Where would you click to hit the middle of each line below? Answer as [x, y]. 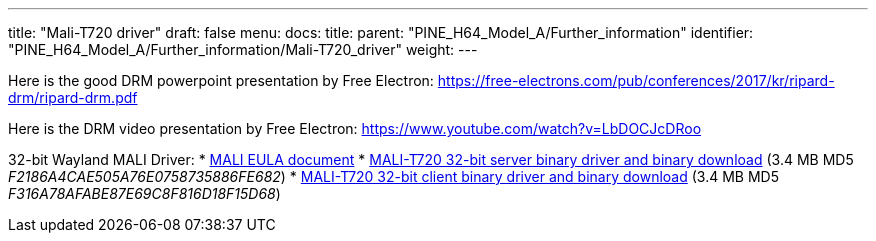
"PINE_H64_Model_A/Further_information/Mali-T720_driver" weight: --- [243, 49]
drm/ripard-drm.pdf [73, 97]
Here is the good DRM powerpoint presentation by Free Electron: [221, 80]
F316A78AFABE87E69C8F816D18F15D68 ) [144, 193]
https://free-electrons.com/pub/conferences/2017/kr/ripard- [636, 80]
